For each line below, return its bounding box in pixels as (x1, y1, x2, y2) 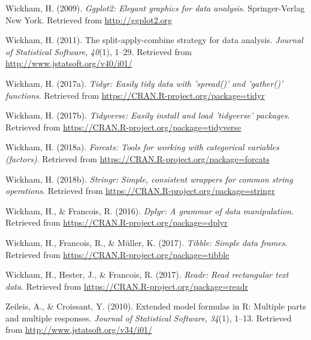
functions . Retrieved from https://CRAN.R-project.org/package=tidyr (5, 89, 265, 101)
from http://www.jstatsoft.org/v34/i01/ (5, 323, 152, 336)
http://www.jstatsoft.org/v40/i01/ (5, 57, 132, 69)
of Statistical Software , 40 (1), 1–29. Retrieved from (5, 45, 192, 57)
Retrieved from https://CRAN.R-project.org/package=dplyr (5, 216, 228, 229)
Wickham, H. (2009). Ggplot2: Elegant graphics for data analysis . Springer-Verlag (5, 2, 305, 14)
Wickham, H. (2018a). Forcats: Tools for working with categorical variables (5, 141, 279, 153)
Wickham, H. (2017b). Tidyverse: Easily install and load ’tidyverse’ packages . (5, 109, 290, 122)
